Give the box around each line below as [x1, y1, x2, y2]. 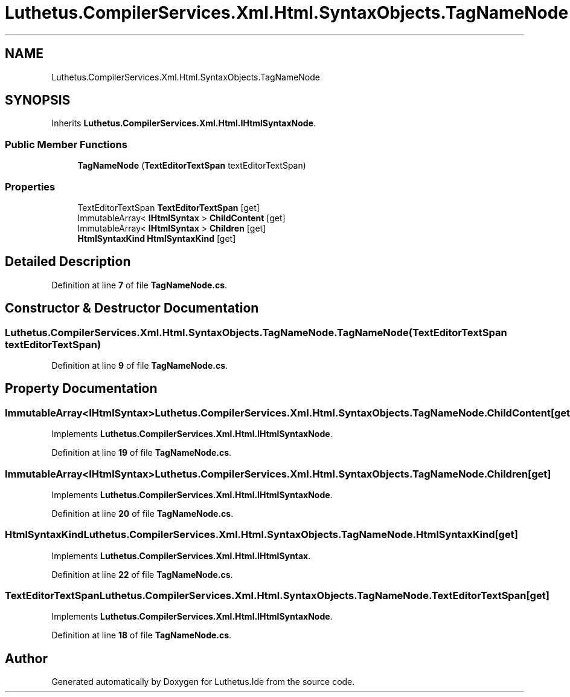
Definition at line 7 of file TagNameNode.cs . [51, 279, 228, 290]
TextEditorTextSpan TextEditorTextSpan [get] [77, 202, 260, 213]
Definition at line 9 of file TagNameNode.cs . [51, 360, 228, 371]
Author [5, 650, 48, 666]
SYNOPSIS [5, 92, 71, 108]
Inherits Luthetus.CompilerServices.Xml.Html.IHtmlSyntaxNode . [51, 118, 316, 129]
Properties [5, 180, 56, 193]
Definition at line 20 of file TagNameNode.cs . [51, 508, 234, 519]
